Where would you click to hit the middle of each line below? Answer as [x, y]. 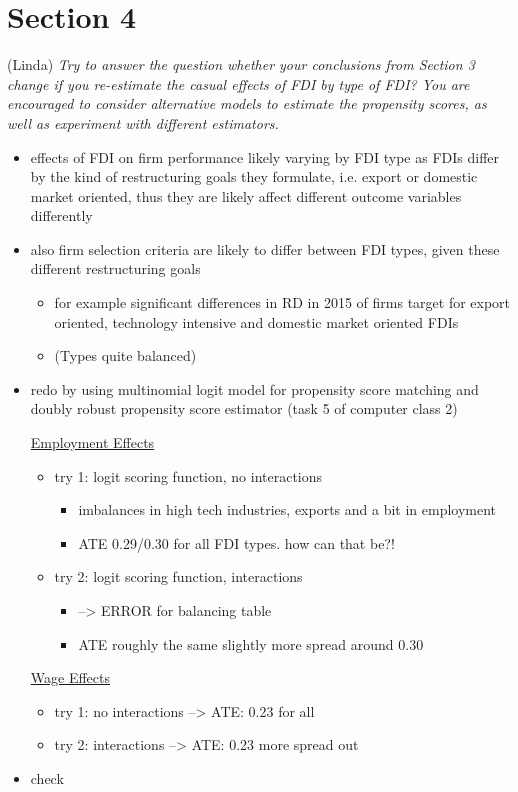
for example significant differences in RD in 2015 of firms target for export [282, 302]
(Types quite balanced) [125, 355]
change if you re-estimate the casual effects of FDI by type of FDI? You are [238, 83]
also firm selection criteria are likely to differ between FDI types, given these [265, 248]
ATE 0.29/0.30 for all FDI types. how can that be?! [236, 542]
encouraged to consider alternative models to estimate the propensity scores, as [247, 103]
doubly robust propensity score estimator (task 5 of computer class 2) [244, 408]
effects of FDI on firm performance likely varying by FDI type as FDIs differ [265, 156]
